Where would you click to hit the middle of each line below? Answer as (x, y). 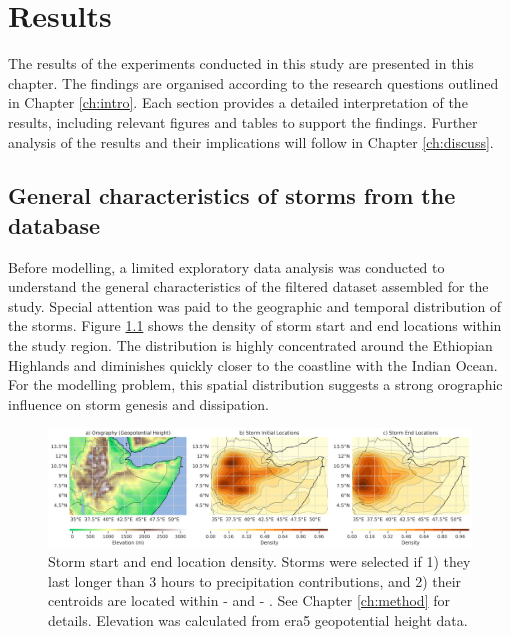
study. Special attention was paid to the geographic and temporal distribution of (255, 305)
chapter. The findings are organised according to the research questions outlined (253, 82)
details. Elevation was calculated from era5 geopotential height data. (258, 620)
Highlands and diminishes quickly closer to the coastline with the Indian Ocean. (253, 364)
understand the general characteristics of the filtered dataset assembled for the (248, 286)
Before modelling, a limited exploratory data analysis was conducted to (226, 266)
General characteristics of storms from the (232, 195)
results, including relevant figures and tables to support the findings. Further (243, 121)
